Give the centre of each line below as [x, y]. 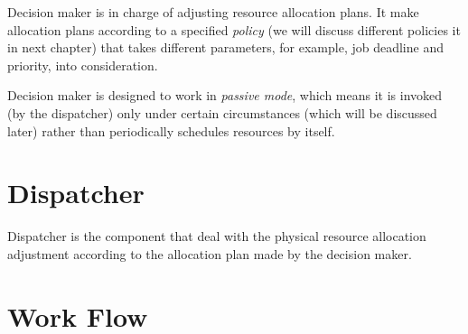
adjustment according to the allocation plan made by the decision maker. [210, 253]
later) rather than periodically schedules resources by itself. [171, 130]
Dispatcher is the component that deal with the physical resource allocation [217, 236]
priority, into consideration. [83, 65]
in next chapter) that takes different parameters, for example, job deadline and [225, 47]
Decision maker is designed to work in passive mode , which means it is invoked [225, 95]
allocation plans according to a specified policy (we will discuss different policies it [234, 29]
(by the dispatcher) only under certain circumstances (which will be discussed [222, 112]
